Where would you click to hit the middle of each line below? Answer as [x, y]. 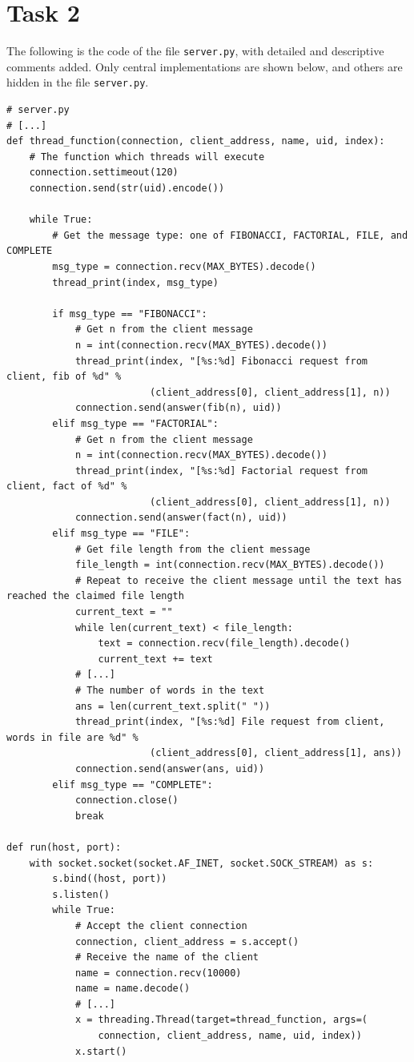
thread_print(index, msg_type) [135, 282]
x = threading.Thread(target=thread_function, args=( [221, 1020]
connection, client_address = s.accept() [187, 941]
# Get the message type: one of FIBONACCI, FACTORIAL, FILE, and [230, 235]
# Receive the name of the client [167, 957]
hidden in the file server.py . [78, 82]
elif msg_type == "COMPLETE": [133, 784]
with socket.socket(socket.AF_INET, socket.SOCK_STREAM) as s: [201, 863]
